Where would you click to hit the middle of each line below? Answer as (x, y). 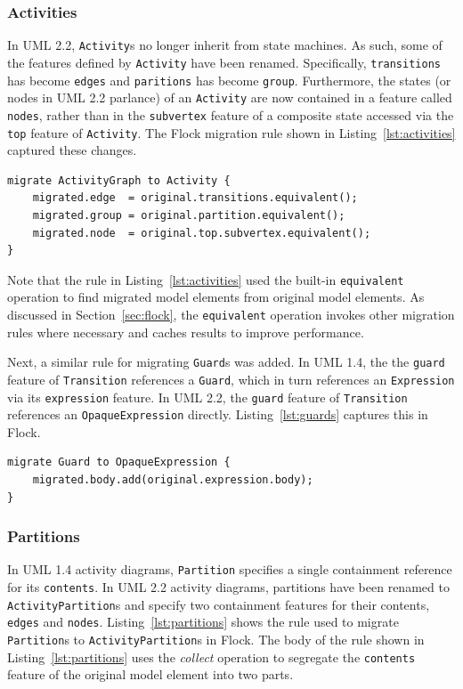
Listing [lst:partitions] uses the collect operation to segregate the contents (211, 657)
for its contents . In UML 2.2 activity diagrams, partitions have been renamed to (228, 587)
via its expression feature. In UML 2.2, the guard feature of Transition (207, 397)
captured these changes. (72, 150)
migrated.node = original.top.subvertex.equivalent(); (202, 233)
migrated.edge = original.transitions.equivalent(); (195, 198)
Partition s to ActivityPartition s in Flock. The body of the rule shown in (216, 640)
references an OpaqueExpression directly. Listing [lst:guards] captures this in (218, 414)
